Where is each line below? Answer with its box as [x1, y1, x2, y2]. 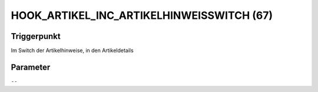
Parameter [11, 62, 51, 72]
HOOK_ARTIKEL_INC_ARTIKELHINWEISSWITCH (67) [11, 9, 273, 22]
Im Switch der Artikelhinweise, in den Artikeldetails [11, 47, 134, 54]
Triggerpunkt [11, 31, 61, 41]
